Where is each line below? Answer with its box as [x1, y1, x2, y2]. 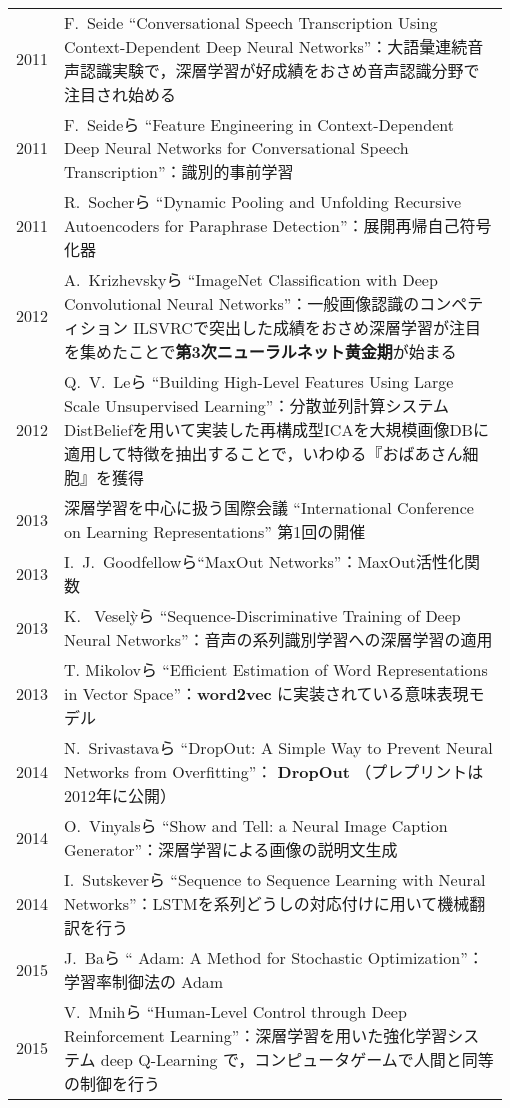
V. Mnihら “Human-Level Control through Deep [64, 1000, 407, 1023]
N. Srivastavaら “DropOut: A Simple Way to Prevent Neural [64, 736, 493, 759]
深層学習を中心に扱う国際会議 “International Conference [64, 496, 474, 519]
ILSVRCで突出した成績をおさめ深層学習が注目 [133, 316, 481, 339]
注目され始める [64, 83, 177, 106]
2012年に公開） [64, 784, 177, 807]
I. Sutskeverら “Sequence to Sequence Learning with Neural [64, 868, 486, 891]
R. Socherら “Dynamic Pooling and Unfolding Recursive [64, 190, 462, 213]
